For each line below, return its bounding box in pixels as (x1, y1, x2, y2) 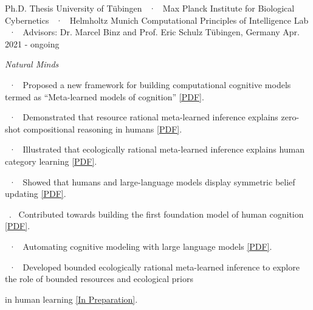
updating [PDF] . (5, 187, 66, 200)
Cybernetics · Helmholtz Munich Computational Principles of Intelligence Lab (5, 13, 309, 26)
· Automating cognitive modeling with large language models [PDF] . (9, 239, 272, 252)
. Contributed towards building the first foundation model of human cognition (9, 207, 304, 220)
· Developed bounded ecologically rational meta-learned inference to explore (9, 260, 300, 273)
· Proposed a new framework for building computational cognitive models (9, 78, 291, 91)
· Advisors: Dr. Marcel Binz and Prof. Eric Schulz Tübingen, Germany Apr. (9, 26, 300, 38)
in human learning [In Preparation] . (5, 292, 138, 305)
